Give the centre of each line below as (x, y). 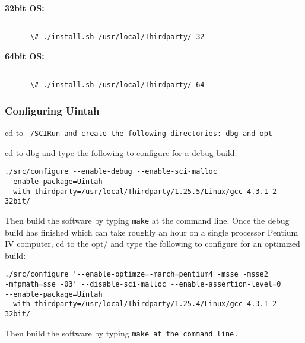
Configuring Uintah (52, 110)
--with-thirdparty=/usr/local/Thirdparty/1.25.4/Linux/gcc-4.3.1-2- (143, 304)
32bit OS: (25, 8)
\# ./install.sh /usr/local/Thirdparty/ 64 (117, 85)
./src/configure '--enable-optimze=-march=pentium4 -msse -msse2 (136, 274)
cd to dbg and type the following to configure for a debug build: (121, 152)
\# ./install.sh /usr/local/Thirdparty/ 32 (117, 37)
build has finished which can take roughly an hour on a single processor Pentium (152, 232)
